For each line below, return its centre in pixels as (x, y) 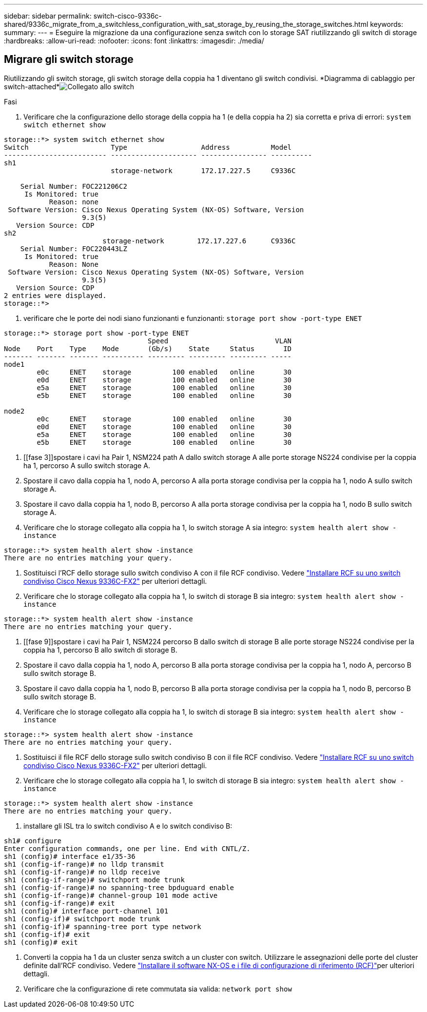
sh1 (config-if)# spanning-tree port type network (103, 926)
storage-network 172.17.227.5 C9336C (203, 170)
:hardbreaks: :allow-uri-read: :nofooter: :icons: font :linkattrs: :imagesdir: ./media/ (134, 41)
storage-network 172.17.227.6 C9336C (199, 241)
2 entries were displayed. (55, 295)
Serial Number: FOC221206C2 (74, 186)
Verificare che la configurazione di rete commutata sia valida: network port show (158, 989)
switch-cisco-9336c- (127, 16)
